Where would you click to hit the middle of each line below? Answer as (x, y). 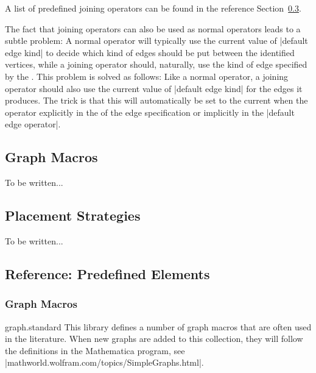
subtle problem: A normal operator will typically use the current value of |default (156, 41)
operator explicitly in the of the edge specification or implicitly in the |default (150, 112)
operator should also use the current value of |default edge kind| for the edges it (154, 88)
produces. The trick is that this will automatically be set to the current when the (156, 100)
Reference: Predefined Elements (107, 273)
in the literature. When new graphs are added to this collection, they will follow (154, 339)
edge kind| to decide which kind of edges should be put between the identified (150, 52)
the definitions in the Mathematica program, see (95, 350)
